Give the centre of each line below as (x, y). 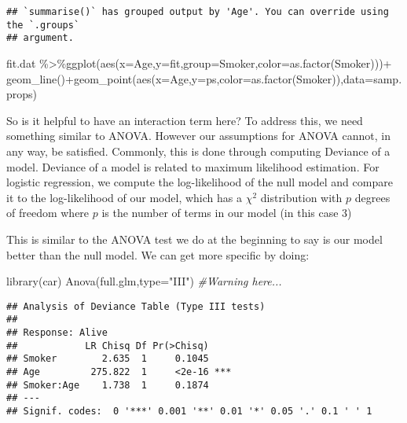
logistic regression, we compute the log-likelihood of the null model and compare (200, 182)
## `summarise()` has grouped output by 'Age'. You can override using (198, 12)
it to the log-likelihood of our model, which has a (124, 197)
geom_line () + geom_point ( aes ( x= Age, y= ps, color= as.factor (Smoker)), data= (190, 78)
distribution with (301, 197)
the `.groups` (43, 25)
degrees (372, 197)
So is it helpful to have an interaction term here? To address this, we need (185, 120)
